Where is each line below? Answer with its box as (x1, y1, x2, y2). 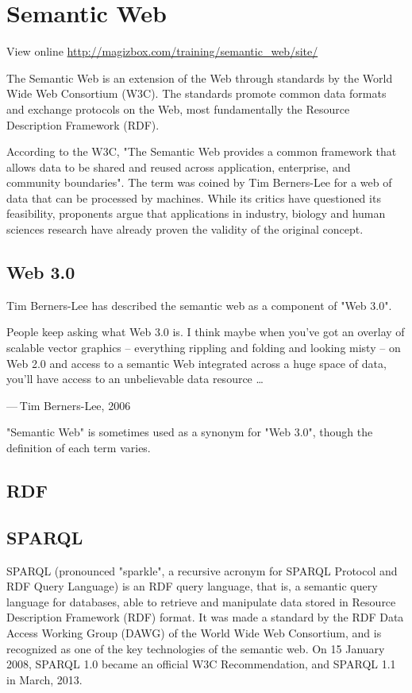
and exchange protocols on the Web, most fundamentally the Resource (6, 100, 350, 117)
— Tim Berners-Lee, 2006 (6, 397, 131, 413)
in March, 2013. (6, 671, 83, 687)
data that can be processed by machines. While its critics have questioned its (6, 189, 381, 206)
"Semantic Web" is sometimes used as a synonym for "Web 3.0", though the (6, 424, 373, 440)
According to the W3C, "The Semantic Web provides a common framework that (6, 143, 397, 160)
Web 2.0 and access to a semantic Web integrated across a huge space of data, (6, 354, 387, 371)
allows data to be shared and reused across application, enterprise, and (6, 158, 351, 175)
